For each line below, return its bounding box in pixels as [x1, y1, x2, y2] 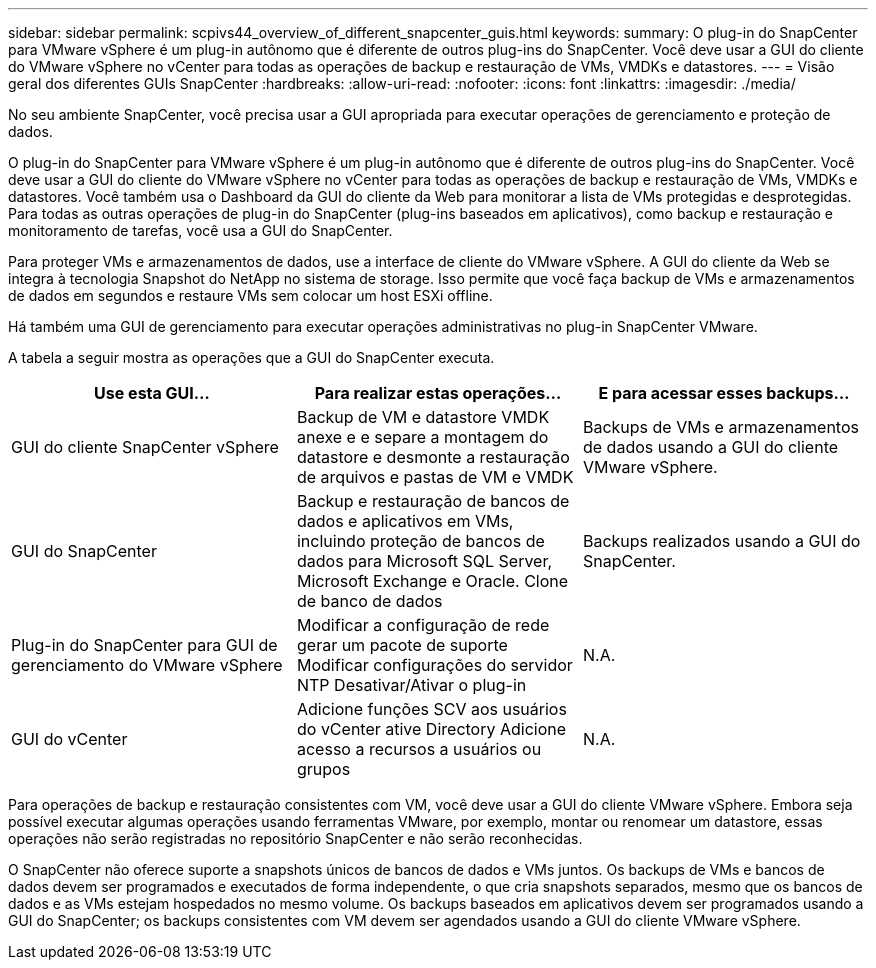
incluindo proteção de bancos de [296, 531, 545, 551]
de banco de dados [296, 591, 443, 611]
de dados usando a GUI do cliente [582, 437, 839, 457]
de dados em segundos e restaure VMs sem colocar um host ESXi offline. [8, 287, 493, 304]
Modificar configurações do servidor [296, 655, 573, 675]
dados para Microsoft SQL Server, [296, 551, 553, 571]
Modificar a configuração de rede [296, 615, 550, 635]
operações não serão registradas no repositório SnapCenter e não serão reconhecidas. [8, 830, 583, 847]
